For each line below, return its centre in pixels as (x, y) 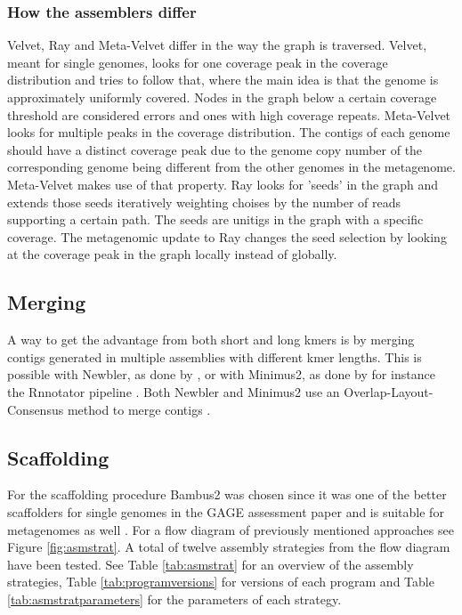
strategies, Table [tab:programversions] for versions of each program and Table (221, 582)
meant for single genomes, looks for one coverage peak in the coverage (198, 62)
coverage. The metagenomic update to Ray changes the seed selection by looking (227, 236)
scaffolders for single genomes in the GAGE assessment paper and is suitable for (226, 511)
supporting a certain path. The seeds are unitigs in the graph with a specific (215, 219)
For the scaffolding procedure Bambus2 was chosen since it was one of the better (227, 494)
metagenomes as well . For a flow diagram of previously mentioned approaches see (231, 529)
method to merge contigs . (139, 409)
